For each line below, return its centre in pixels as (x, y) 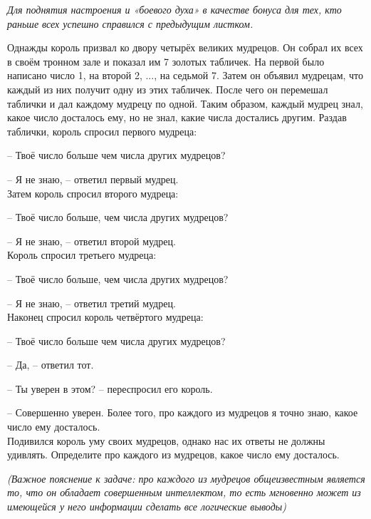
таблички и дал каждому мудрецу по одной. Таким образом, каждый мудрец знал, (185, 103)
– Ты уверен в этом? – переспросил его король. (110, 388)
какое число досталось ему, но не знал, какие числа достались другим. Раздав (177, 117)
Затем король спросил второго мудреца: (93, 193)
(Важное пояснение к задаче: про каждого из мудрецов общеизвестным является (186, 478)
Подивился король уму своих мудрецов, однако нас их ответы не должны (166, 440)
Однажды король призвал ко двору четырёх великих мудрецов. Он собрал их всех (185, 47)
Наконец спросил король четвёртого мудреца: (105, 317)
